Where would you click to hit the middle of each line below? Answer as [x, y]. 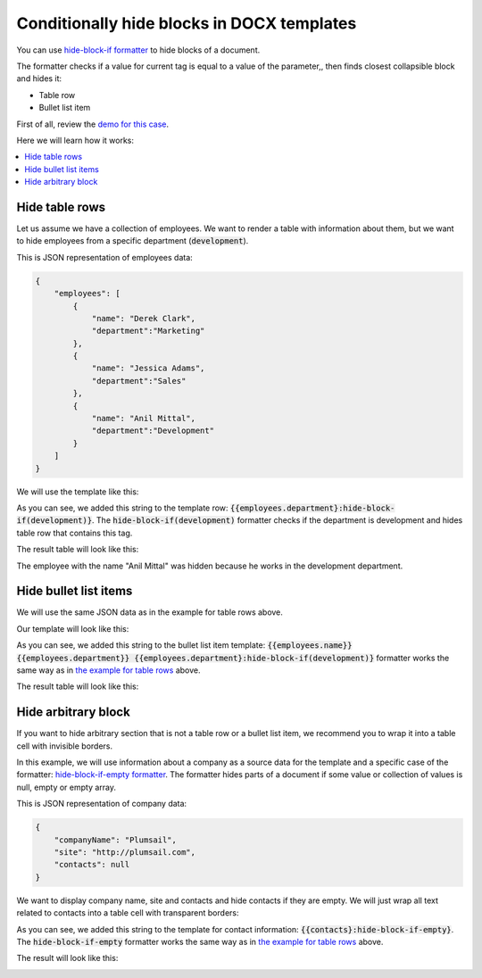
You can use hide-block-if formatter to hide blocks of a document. [138, 50]
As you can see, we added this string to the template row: [122, 508]
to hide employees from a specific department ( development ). [133, 241]
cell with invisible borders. [65, 746]
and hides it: [39, 79]
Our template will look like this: [73, 628]
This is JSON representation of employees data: [105, 257]
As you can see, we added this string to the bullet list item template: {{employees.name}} [184, 645]
